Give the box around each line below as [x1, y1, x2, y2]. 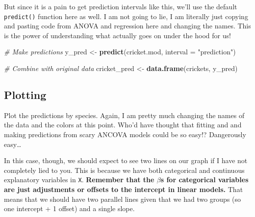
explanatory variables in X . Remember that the [4, 174, 154, 185]
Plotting [4, 87, 47, 102]
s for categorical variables [160, 174, 249, 185]
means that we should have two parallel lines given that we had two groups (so [4, 193, 241, 204]
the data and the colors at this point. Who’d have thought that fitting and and [4, 120, 242, 130]
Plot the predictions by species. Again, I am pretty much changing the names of [4, 110, 245, 120]
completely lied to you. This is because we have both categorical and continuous [4, 165, 245, 175]
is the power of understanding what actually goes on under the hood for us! [4, 30, 231, 40]
